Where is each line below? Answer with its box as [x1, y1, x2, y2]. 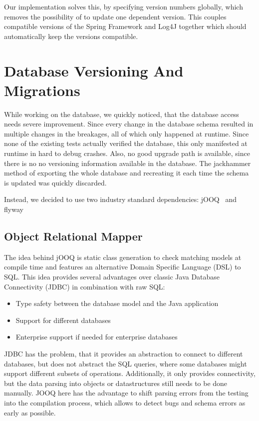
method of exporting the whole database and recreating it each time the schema [4, 167, 249, 178]
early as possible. [4, 407, 56, 417]
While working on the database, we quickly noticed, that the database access [4, 108, 239, 119]
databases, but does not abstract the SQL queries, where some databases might [4, 358, 247, 368]
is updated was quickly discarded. [4, 177, 107, 187]
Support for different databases [15, 314, 111, 325]
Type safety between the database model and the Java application [15, 298, 219, 308]
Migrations [4, 79, 80, 100]
